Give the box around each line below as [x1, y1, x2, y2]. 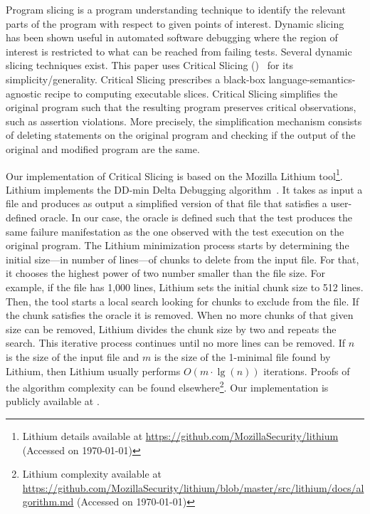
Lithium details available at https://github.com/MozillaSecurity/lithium [22, 428, 339, 443]
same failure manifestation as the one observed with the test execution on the [6, 224, 344, 238]
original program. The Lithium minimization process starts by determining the [6, 238, 349, 253]
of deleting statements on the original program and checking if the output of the [6, 127, 356, 142]
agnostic [6, 85, 41, 100]
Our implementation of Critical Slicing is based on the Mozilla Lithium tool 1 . [6, 166, 343, 183]
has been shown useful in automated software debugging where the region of [6, 30, 338, 45]
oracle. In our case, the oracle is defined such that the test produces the [40, 209, 353, 224]
